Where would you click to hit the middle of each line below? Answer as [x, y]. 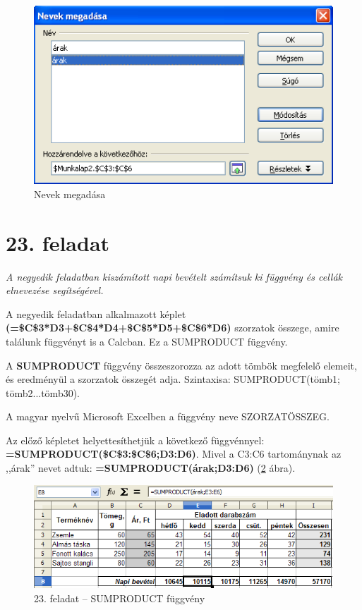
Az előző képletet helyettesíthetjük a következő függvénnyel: [135, 440]
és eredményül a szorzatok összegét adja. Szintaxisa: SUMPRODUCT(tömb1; [173, 379]
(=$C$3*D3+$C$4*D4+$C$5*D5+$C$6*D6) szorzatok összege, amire [173, 328]
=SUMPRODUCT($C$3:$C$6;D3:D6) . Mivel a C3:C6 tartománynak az [174, 454]
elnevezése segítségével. [55, 290]
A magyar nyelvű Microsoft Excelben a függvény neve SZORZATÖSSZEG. [168, 416]
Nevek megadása [70, 194]
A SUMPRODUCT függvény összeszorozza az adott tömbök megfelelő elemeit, [181, 365]
